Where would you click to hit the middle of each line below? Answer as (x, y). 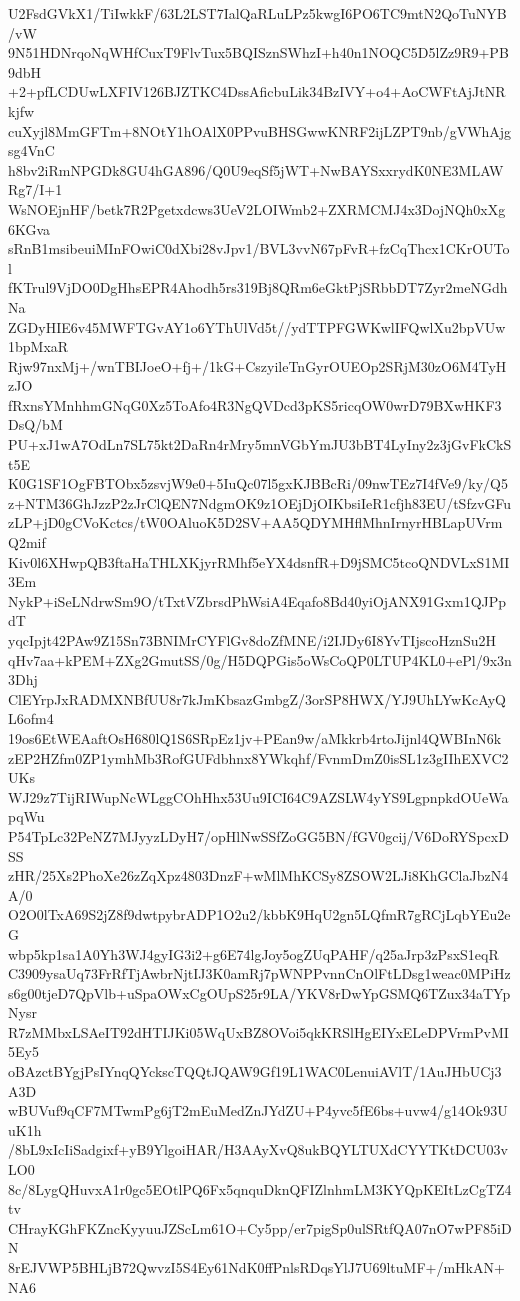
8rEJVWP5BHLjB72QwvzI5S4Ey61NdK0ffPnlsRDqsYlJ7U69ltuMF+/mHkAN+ (256, 1267)
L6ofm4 (31, 718)
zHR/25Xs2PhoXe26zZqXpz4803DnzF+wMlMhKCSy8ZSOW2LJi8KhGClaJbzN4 (258, 875)
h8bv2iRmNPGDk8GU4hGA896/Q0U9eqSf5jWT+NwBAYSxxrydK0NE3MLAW (256, 169)
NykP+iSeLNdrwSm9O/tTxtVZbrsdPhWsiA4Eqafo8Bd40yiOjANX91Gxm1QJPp (257, 600)
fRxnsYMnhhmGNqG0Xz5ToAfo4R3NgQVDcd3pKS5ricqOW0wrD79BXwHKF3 (255, 404)
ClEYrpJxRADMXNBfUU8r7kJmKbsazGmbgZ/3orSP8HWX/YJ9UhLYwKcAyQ (257, 698)
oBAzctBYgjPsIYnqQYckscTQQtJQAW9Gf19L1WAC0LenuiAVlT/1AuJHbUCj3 (255, 1071)
